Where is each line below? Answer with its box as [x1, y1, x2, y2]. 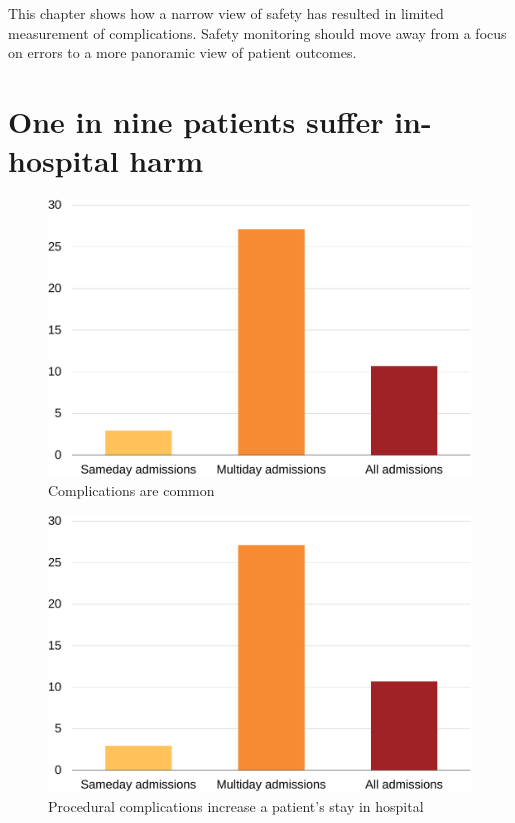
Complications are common [48, 480, 215, 501]
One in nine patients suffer [8, 100, 384, 141]
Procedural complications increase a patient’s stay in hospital [48, 795, 424, 816]
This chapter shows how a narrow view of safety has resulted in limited [8, 3, 444, 23]
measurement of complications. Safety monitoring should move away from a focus [8, 22, 507, 43]
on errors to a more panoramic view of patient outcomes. [8, 42, 357, 63]
